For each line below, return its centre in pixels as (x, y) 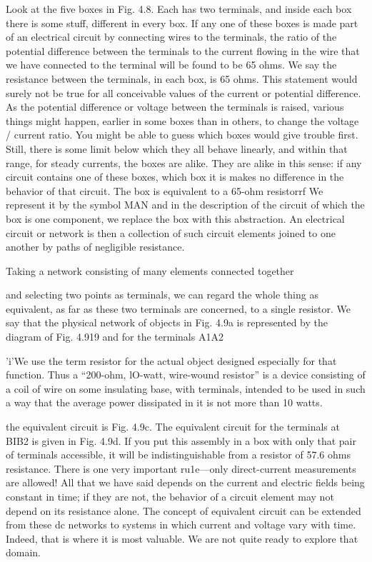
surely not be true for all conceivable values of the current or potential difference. (184, 92)
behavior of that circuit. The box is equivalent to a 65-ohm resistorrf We (165, 190)
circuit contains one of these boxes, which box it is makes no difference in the (175, 177)
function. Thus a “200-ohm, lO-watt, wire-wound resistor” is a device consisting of (186, 375)
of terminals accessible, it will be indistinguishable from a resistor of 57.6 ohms (178, 455)
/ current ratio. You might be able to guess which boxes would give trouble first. (182, 135)
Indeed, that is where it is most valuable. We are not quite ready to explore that (182, 538)
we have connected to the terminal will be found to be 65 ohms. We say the (171, 65)
